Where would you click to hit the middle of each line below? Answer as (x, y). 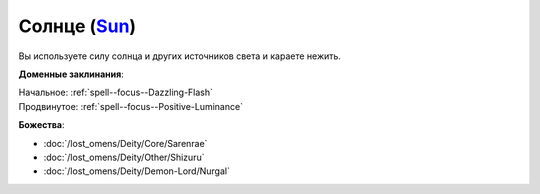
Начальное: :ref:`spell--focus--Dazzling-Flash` (116, 92)
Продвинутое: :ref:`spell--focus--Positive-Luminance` (131, 106)
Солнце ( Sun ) (77, 26)
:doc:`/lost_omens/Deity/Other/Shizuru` (124, 157)
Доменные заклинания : (71, 74)
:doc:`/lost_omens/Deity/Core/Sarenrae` (125, 143)
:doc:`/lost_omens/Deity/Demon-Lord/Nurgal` (136, 171)
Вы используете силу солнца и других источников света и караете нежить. (180, 56)
